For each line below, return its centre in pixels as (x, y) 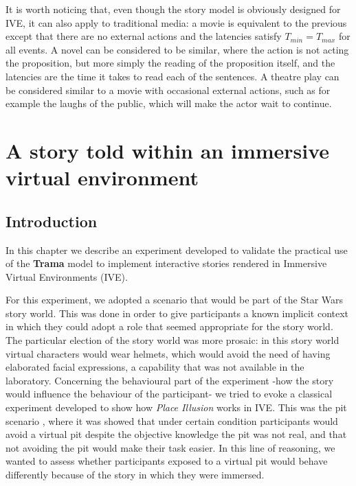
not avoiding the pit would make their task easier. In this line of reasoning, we (170, 447)
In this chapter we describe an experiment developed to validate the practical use (177, 250)
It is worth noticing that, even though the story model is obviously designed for (173, 9)
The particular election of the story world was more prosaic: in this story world (173, 340)
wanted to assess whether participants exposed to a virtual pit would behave (167, 461)
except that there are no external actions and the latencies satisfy (144, 36)
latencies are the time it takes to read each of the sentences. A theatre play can (173, 76)
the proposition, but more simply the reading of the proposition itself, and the (170, 63)
